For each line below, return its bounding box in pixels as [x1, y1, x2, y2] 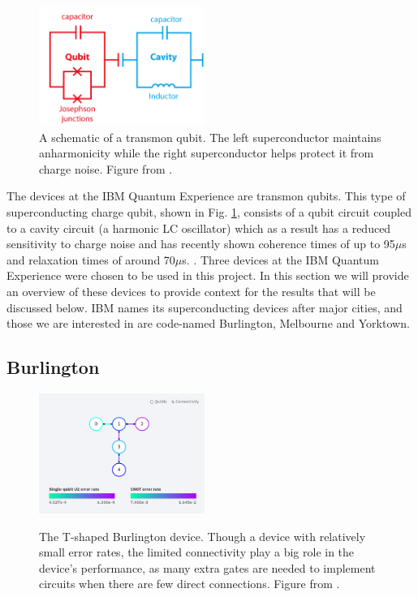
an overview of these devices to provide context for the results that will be [6, 282, 376, 299]
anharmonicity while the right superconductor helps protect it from [39, 144, 374, 161]
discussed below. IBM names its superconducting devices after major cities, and [6, 298, 403, 316]
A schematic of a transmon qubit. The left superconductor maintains [39, 128, 381, 145]
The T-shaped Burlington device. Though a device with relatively [39, 527, 366, 544]
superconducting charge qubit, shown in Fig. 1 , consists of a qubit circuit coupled [6, 203, 412, 220]
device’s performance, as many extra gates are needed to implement [39, 559, 376, 576]
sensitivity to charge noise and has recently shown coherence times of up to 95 [6, 235, 395, 252]
